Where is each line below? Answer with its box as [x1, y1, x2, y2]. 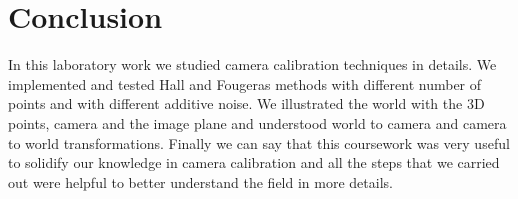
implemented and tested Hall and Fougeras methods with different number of [8, 73, 482, 94]
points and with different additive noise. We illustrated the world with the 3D [8, 93, 485, 114]
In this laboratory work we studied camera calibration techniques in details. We [8, 54, 497, 75]
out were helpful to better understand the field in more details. [8, 171, 393, 192]
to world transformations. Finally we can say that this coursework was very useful [8, 132, 510, 153]
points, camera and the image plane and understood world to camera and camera [8, 112, 507, 133]
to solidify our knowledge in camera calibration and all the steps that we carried [8, 152, 500, 173]
